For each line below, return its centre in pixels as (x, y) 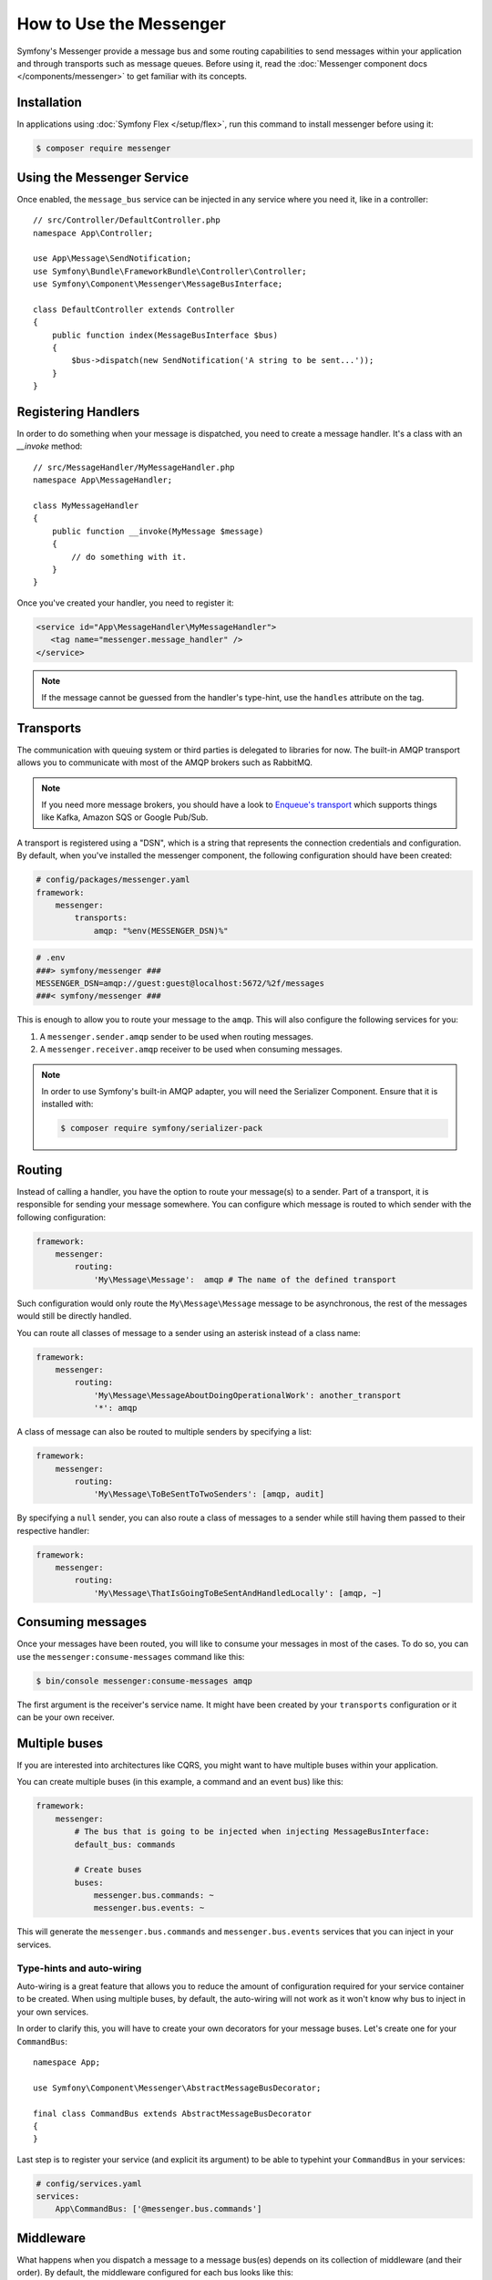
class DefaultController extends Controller (134, 309)
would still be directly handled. (74, 1316)
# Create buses (108, 1870)
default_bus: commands (125, 1844)
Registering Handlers (78, 412)
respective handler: (53, 1530)
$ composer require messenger (103, 149)
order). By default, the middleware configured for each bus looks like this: (155, 2273)
